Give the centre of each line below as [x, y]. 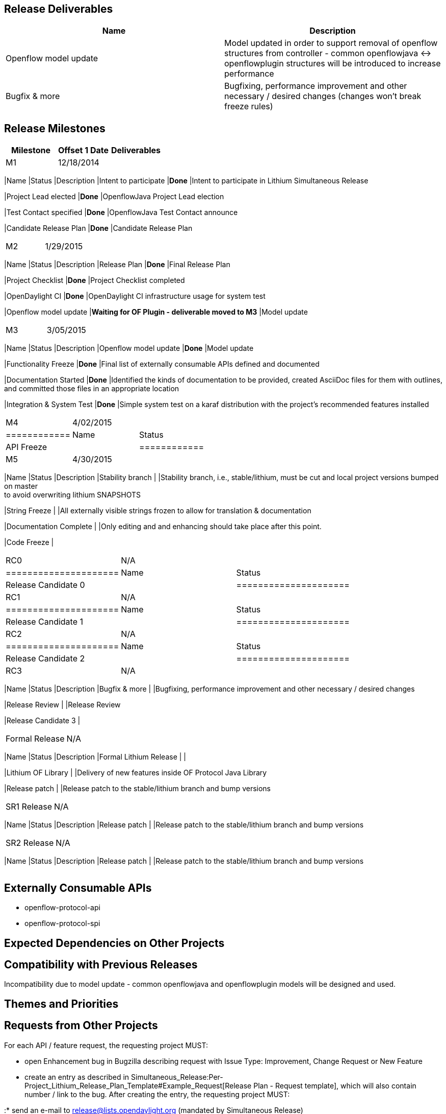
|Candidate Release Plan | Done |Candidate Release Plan [98, 228]
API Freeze [27, 447]
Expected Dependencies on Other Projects [114, 943]
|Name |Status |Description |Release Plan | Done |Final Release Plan [117, 265]
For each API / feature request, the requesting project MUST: [106, 1045]
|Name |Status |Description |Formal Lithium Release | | [95, 757]
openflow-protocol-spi [62, 923]
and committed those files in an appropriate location [92, 389]
